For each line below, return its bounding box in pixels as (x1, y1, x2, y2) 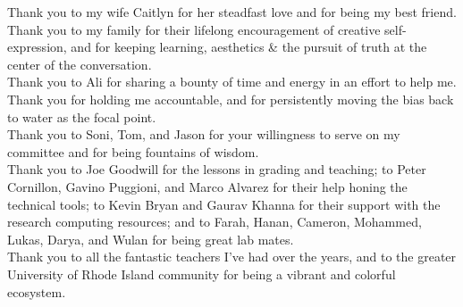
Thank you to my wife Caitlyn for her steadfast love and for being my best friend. (7, 3, 457, 21)
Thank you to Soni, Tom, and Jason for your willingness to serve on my (7, 125, 400, 144)
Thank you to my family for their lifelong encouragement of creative (7, 20, 381, 38)
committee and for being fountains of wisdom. (7, 142, 259, 161)
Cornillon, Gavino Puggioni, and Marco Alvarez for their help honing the (7, 177, 408, 195)
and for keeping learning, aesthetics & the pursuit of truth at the (71, 37, 427, 56)
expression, (7, 37, 67, 56)
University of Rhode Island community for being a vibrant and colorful (7, 264, 396, 283)
